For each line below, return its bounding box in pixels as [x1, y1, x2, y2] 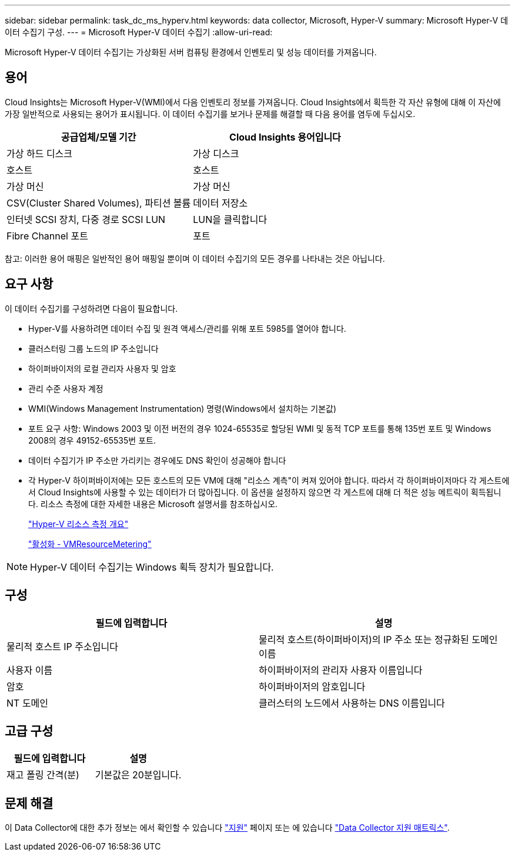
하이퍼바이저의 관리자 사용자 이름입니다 [259, 664, 423, 676]
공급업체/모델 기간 [61, 131, 136, 143]
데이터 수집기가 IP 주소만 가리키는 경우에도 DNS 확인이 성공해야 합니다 [28, 455, 286, 465]
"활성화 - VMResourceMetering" [28, 538, 152, 549]
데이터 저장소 [193, 196, 248, 209]
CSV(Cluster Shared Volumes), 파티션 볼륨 [6, 196, 191, 209]
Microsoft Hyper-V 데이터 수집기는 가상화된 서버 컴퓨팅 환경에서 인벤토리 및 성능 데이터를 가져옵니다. [5, 47, 377, 57]
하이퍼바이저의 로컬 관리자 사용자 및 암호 [28, 363, 176, 374]
